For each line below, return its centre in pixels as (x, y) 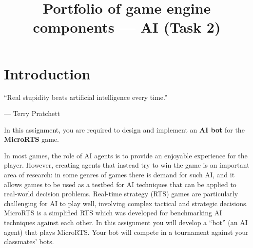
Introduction (47, 73)
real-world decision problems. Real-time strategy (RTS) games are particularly (121, 194)
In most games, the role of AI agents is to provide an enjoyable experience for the (126, 155)
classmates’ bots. (29, 241)
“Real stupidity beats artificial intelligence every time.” (86, 97)
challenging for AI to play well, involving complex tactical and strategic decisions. (126, 203)
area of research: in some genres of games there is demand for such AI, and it (119, 175)
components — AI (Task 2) (127, 27)
